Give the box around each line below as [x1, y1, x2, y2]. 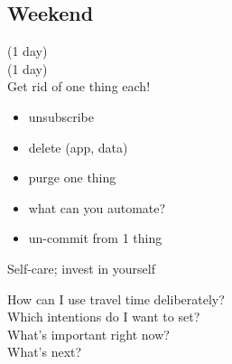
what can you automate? [28, 198, 166, 217]
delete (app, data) [28, 137, 128, 156]
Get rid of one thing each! [7, 77, 151, 96]
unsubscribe [28, 107, 94, 126]
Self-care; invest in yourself [7, 258, 155, 277]
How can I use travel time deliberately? [7, 289, 225, 308]
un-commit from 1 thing [28, 229, 162, 247]
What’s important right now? [7, 324, 170, 343]
